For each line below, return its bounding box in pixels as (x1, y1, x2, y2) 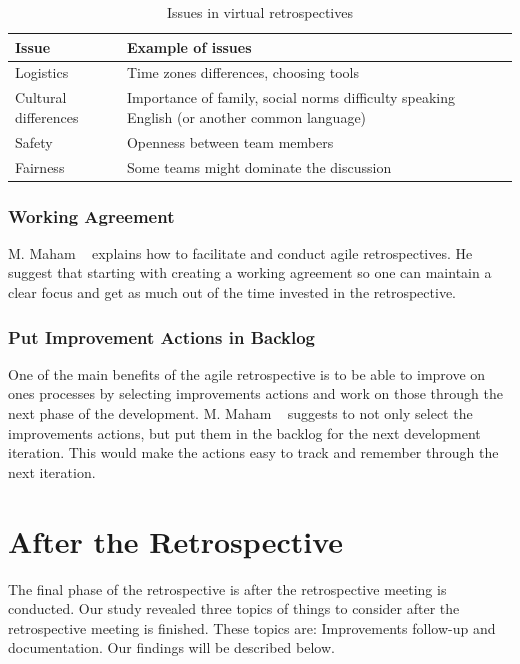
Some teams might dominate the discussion (126, 156, 392, 177)
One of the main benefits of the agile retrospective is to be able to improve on (8, 363, 486, 384)
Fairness (15, 156, 65, 177)
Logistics (15, 62, 69, 83)
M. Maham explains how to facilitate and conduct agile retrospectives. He (8, 242, 473, 263)
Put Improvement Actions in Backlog (8, 324, 316, 349)
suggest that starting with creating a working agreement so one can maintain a (8, 262, 492, 283)
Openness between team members (126, 131, 334, 152)
